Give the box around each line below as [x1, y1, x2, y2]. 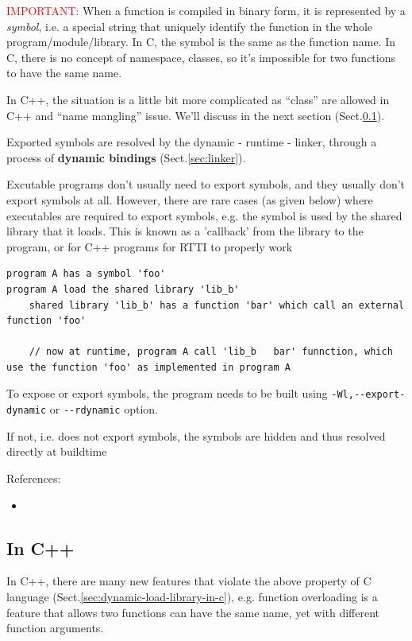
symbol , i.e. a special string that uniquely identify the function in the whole [6, 17, 373, 34]
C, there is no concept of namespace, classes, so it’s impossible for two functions [6, 49, 395, 65]
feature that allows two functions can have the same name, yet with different [6, 604, 380, 620]
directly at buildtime [6, 443, 107, 460]
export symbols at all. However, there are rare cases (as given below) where [6, 191, 373, 208]
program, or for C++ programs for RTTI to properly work [6, 238, 293, 254]
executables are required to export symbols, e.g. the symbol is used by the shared [6, 207, 402, 223]
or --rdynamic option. [49, 401, 158, 418]
